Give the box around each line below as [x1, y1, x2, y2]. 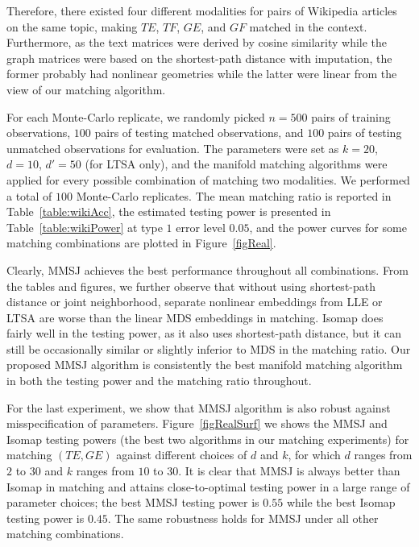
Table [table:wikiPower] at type [6, 218, 163, 235]
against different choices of [116, 446, 247, 463]
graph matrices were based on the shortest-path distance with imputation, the [6, 49, 392, 66]
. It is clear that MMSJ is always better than [178, 462, 400, 479]
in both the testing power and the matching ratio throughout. [6, 372, 312, 389]
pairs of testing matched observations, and [94, 124, 304, 141]
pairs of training [311, 108, 391, 125]
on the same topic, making [6, 18, 138, 35]
